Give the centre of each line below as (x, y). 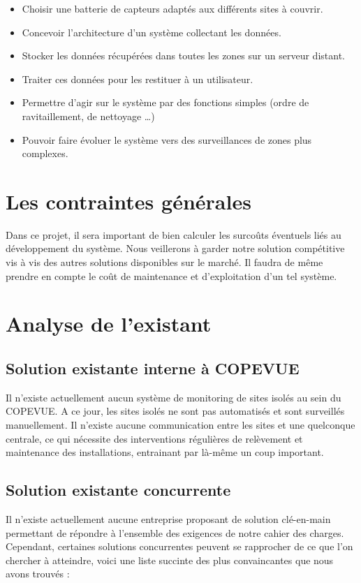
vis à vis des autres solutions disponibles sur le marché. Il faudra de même (164, 262)
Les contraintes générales (128, 201)
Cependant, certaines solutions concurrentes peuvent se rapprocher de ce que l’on (179, 546)
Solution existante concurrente (118, 490)
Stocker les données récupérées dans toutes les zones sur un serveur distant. (183, 56)
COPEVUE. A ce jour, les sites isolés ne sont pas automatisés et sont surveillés (175, 411)
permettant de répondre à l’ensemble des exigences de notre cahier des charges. (175, 532)
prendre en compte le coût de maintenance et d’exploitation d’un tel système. (171, 275)
